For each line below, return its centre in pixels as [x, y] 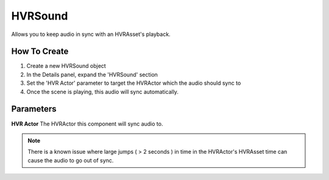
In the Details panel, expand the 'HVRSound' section [92, 74]
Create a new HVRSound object [66, 66]
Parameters [34, 109]
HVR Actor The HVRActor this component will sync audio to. [87, 124]
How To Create [40, 52]
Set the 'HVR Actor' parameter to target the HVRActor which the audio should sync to [134, 83]
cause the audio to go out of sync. [71, 160]
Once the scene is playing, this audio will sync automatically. [103, 92]
